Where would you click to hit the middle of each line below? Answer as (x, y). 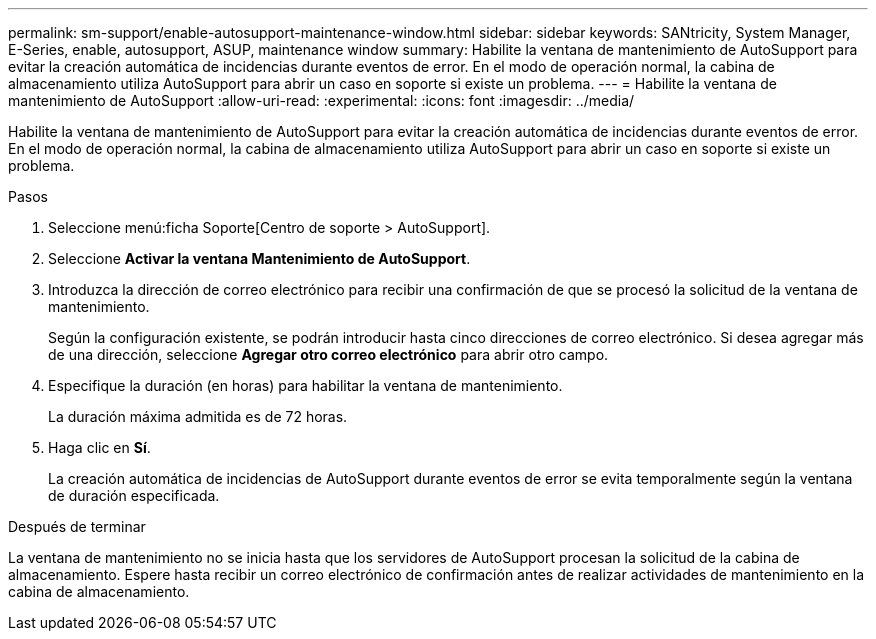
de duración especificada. (134, 495)
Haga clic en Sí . (99, 447)
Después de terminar (77, 526)
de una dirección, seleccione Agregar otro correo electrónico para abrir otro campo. (328, 354)
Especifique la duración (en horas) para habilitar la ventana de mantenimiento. (305, 385)
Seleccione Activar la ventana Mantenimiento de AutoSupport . (259, 258)
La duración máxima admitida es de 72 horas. (198, 416)
